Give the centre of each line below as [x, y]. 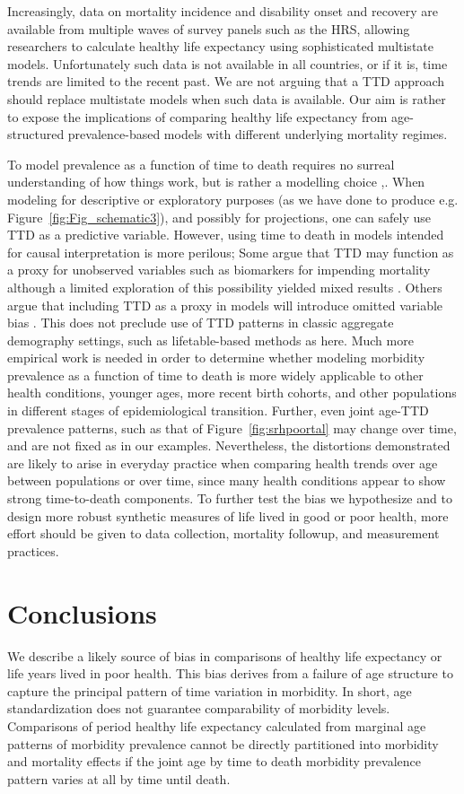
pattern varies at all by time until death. [119, 778]
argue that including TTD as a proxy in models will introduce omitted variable [225, 305]
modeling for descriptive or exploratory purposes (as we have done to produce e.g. [233, 199]
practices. [33, 550]
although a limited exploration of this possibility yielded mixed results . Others [225, 287]
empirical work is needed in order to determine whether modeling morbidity [216, 358]
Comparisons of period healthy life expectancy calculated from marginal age [217, 725]
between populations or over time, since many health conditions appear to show [227, 480]
